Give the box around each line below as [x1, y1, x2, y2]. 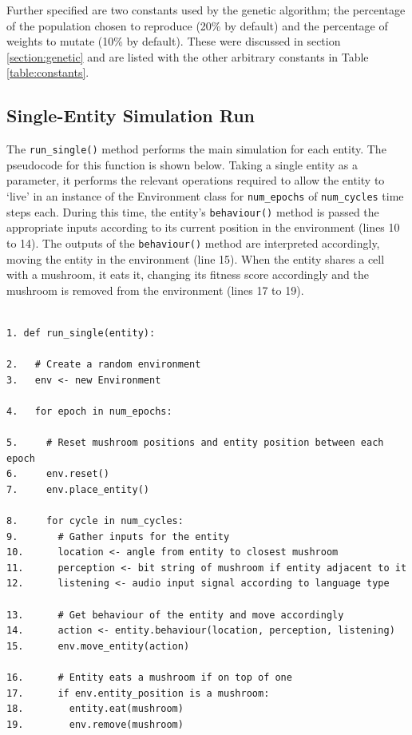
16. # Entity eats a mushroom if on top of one [6, 672, 292, 684]
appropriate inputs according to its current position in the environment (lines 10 [6, 219, 400, 236]
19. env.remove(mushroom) [6, 718, 184, 730]
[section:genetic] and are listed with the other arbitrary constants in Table [6, 48, 369, 65]
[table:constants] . [6, 64, 89, 81]
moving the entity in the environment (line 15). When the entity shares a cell [6, 250, 385, 267]
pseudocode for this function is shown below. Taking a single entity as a [6, 156, 358, 173]
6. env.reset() [6, 468, 109, 480]
